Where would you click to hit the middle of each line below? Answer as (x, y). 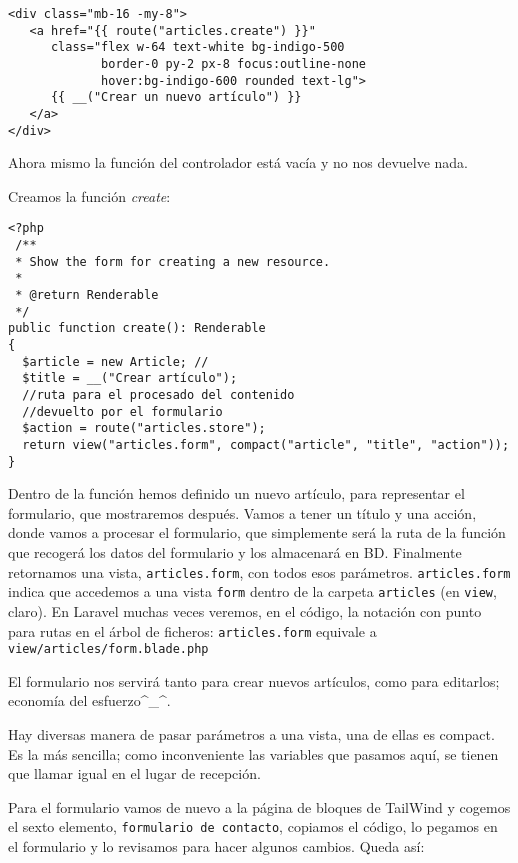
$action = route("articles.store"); (144, 428)
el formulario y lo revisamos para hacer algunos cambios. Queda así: (216, 846)
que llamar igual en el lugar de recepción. (134, 773)
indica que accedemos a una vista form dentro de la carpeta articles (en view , (252, 591)
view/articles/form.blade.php (108, 649)
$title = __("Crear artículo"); (130, 378)
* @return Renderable (87, 295)
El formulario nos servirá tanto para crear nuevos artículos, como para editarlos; (254, 680)
